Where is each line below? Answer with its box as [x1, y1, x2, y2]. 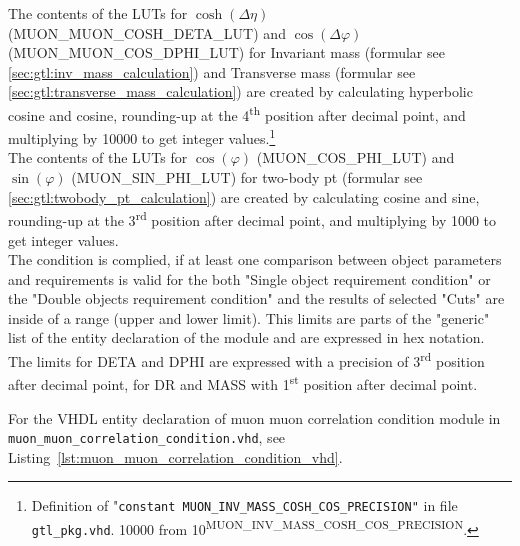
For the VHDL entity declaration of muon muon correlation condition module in [8, 407, 501, 428]
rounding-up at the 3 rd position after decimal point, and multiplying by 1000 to [8, 207, 497, 230]
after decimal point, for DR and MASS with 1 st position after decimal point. [8, 371, 478, 394]
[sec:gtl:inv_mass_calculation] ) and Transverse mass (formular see [8, 61, 416, 82]
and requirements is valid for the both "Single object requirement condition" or [8, 268, 491, 289]
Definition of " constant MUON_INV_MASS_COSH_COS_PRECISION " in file [31, 495, 458, 516]
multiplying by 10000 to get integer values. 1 [8, 125, 276, 148]
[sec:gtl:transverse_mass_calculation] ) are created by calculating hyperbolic [8, 81, 473, 102]
